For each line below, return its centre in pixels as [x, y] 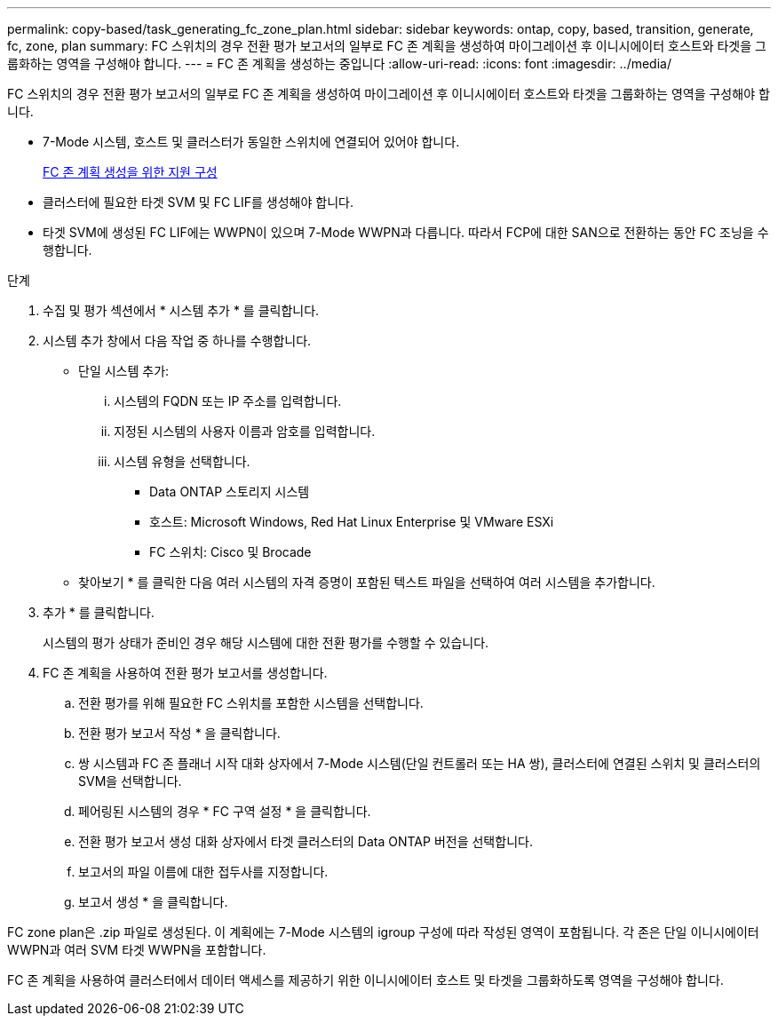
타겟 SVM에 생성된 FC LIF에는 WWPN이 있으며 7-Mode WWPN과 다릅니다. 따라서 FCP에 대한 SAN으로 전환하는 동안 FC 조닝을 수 [406, 232]
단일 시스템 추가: [124, 371]
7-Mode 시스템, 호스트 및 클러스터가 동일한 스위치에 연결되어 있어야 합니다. [251, 142]
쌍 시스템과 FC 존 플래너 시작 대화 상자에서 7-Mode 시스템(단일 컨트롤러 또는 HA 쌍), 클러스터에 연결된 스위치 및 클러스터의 [420, 763]
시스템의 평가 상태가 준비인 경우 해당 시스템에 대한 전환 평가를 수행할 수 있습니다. [266, 642]
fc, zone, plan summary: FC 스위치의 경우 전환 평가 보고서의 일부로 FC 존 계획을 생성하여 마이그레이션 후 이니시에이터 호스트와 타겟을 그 [387, 46]
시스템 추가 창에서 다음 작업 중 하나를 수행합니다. [177, 341]
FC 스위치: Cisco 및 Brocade [230, 552]
